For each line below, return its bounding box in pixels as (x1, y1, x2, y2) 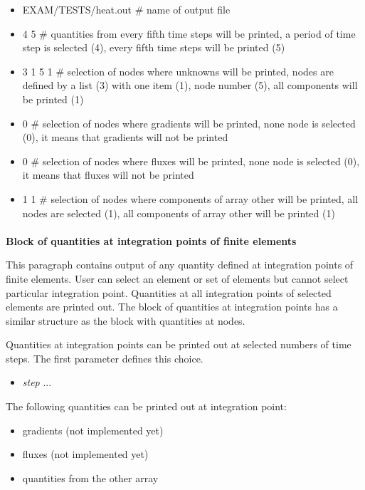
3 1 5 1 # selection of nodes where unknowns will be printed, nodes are (22, 63, 334, 78)
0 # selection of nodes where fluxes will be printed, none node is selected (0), (22, 153, 360, 168)
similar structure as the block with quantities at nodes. (6, 313, 245, 328)
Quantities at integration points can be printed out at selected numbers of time (6, 337, 351, 352)
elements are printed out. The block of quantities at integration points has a (6, 299, 338, 314)
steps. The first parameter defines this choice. (6, 350, 203, 365)
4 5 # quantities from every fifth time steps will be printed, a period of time (22, 26, 356, 41)
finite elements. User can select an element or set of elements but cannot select (6, 271, 349, 286)
